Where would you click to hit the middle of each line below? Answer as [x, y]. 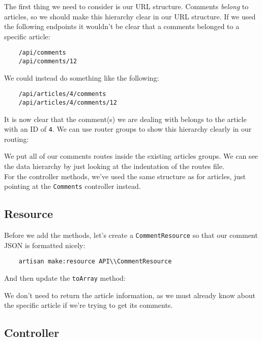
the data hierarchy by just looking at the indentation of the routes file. [114, 166]
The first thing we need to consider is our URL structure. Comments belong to [126, 6]
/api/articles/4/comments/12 [68, 102]
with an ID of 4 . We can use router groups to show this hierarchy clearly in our [128, 129]
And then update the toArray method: [65, 277]
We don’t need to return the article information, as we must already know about [130, 295]
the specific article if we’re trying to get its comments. [89, 305]
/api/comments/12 [48, 62]
